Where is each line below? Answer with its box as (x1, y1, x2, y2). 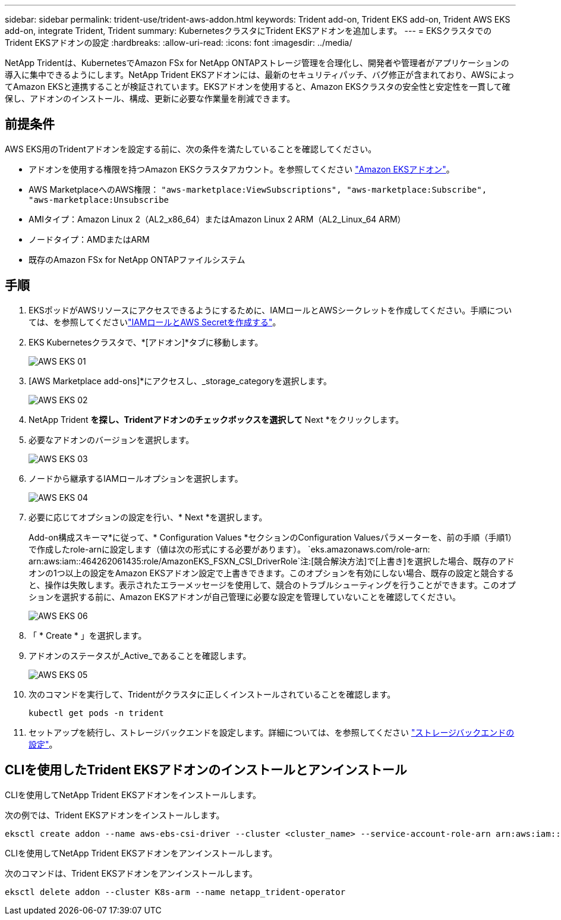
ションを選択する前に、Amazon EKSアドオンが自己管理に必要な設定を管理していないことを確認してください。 (29, 591, 461, 602)
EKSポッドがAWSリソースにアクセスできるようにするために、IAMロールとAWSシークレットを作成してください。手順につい (29, 304, 512, 315)
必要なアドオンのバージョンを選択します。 (29, 434, 194, 445)
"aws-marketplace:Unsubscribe (29, 194, 169, 205)
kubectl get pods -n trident (29, 708, 164, 718)
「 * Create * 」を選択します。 (29, 630, 147, 640)
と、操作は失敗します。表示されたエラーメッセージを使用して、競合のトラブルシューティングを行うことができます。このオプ (29, 579, 516, 590)
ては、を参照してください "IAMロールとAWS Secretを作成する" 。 (29, 316, 281, 327)
